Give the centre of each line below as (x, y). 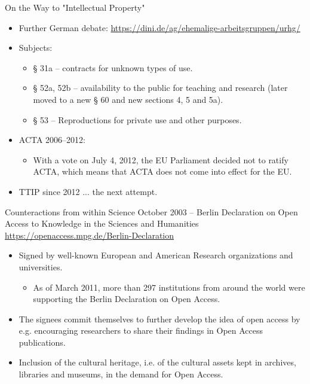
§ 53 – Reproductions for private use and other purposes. (137, 119)
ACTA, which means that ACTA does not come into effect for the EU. (162, 171)
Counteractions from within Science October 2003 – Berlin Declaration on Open (151, 211)
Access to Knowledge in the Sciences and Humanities (102, 223)
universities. (41, 266)
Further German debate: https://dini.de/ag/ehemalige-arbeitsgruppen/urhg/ (159, 27)
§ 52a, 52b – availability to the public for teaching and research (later (160, 88)
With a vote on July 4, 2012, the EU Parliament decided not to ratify (161, 159)
